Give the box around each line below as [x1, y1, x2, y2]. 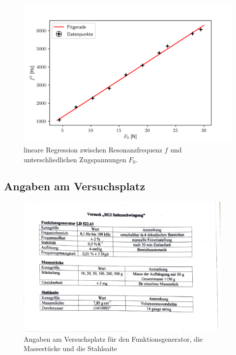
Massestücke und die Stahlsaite [24, 343, 118, 354]
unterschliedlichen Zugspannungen [24, 154, 126, 164]
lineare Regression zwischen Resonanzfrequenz [24, 144, 162, 154]
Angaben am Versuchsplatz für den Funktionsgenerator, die [24, 333, 203, 344]
